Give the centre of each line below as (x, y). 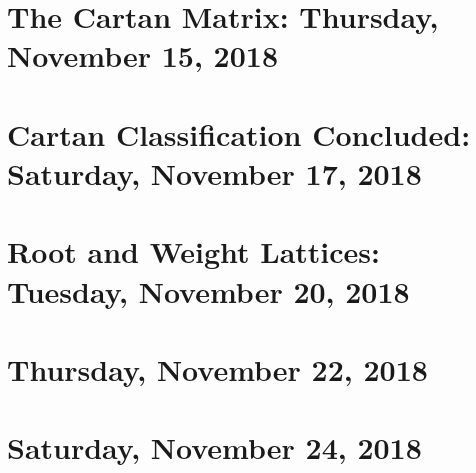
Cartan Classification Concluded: (239, 133)
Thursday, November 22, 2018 (217, 368)
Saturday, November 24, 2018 (214, 447)
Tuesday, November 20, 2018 (208, 290)
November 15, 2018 (142, 55)
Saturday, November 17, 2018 (214, 172)
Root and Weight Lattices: (193, 251)
